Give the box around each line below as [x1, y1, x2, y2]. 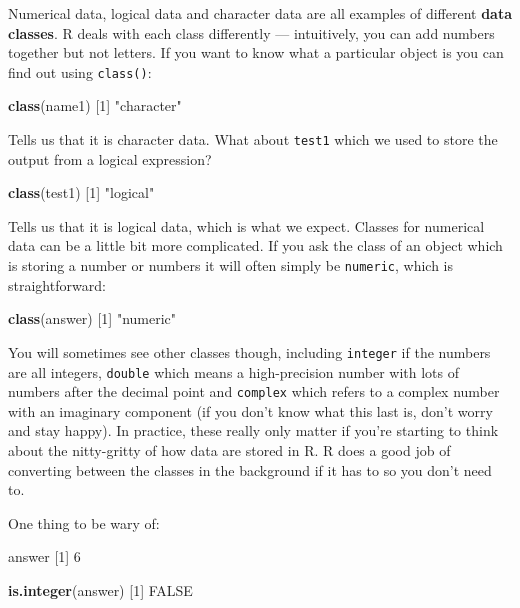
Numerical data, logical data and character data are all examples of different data [8, 3, 513, 23]
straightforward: [8, 274, 106, 295]
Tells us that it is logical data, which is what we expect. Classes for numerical [8, 215, 485, 236]
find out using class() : [8, 61, 152, 82]
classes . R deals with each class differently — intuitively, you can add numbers [8, 22, 495, 43]
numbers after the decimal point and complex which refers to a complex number [8, 381, 500, 402]
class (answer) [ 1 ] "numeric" [8, 308, 177, 329]
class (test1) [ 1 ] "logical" [8, 182, 155, 203]
